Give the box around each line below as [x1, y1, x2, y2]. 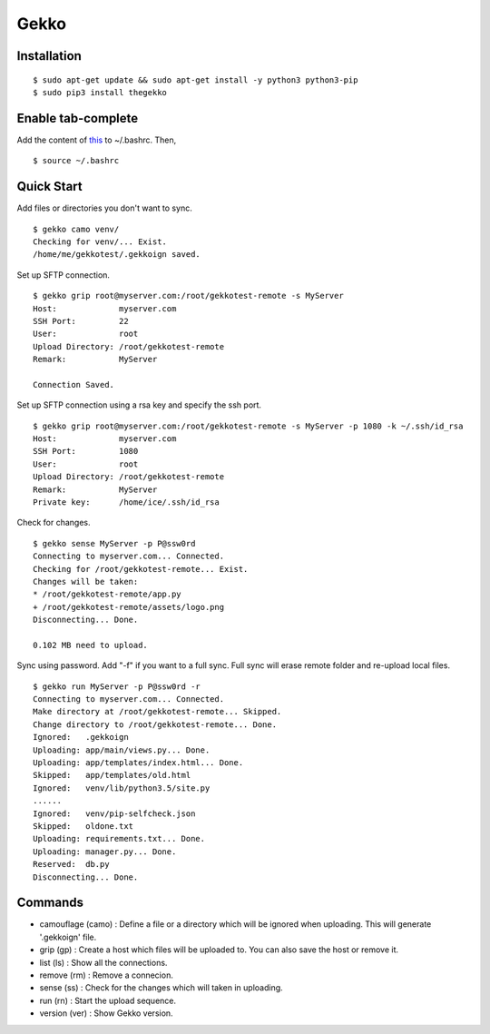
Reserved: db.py [33, 859, 110, 870]
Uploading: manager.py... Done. [33, 846, 177, 857]
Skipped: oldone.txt [33, 821, 134, 831]
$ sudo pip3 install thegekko [33, 87, 168, 97]
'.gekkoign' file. [39, 931, 97, 942]
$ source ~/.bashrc [33, 155, 120, 166]
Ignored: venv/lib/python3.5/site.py [33, 783, 211, 793]
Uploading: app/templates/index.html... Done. [33, 758, 244, 767]
